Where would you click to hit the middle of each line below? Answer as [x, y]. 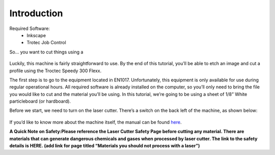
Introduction [36, 13]
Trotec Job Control [46, 43]
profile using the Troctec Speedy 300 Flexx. [56, 71]
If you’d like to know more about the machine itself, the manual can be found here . [95, 122]
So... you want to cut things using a [46, 52]
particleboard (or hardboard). [40, 101]
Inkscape [36, 35]
